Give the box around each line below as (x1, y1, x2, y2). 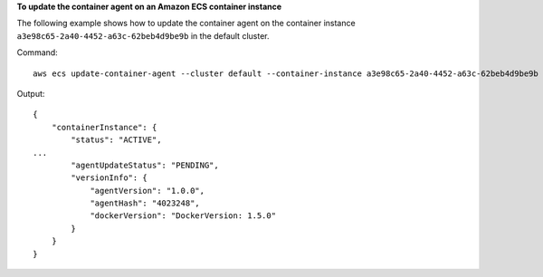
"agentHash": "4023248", (90, 198, 201, 208)
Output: (16, 88, 45, 99)
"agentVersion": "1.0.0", (90, 186, 205, 196)
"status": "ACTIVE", (71, 135, 162, 145)
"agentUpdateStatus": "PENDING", (71, 159, 219, 170)
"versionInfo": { (71, 173, 148, 183)
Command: (16, 47, 58, 58)
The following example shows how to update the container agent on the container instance (16, 18, 357, 29)
